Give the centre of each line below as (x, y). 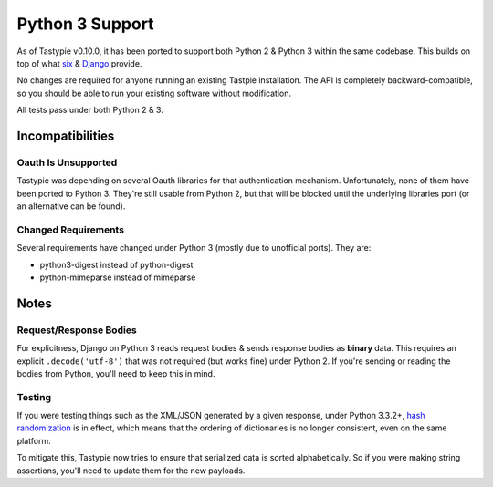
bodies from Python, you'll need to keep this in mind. (116, 373)
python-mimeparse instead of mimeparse (118, 277)
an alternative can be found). (71, 206)
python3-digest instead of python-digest (116, 264)
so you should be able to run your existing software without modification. (154, 93)
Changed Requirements (71, 230)
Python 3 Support (85, 24)
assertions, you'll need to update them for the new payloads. (131, 471)
